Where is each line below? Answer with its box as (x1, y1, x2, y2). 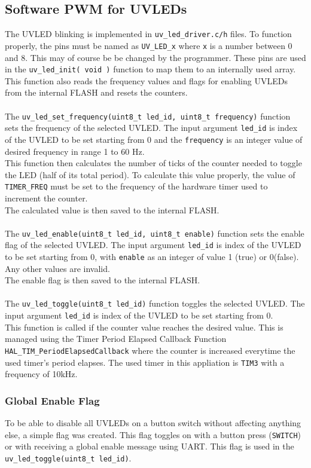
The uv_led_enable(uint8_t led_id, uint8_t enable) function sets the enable (5, 227, 304, 239)
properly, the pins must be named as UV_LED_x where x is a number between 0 (5, 39, 292, 51)
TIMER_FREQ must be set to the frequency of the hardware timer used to (5, 180, 268, 192)
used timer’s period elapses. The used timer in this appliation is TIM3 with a (5, 356, 285, 368)
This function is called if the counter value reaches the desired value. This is (5, 320, 283, 333)
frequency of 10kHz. (5, 368, 78, 380)
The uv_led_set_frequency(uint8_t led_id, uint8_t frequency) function (5, 109, 291, 122)
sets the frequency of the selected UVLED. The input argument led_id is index (5, 121, 298, 134)
